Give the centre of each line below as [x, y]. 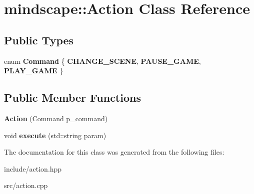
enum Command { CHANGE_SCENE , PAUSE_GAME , [102, 61]
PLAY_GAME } [34, 71]
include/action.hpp [33, 168]
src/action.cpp [26, 185]
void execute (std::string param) [55, 135]
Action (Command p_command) [56, 118]
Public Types [39, 40]
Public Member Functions [72, 97]
